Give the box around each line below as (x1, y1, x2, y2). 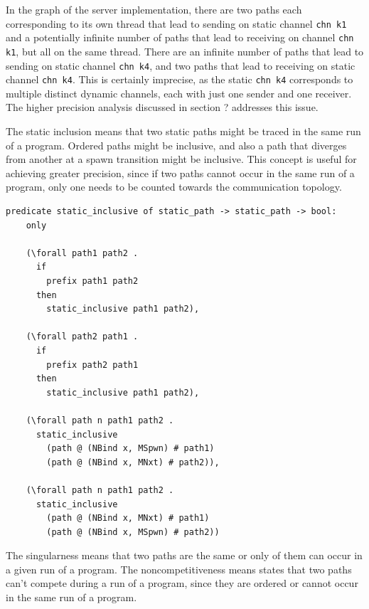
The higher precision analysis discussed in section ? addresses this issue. (6, 100, 319, 115)
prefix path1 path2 (46, 276, 139, 286)
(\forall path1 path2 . (26, 248, 139, 258)
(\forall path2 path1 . (26, 332, 139, 342)
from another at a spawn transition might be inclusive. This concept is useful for (6, 152, 357, 166)
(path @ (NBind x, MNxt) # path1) (46, 513, 210, 524)
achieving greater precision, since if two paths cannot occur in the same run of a (6, 165, 355, 180)
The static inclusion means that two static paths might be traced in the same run (6, 124, 361, 139)
